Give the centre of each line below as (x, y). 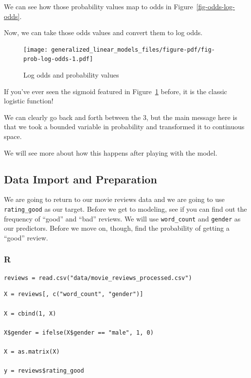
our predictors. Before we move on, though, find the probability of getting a (117, 228)
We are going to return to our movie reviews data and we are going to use (114, 199)
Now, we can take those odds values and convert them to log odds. (103, 32)
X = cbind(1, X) (30, 313)
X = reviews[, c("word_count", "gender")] (74, 294)
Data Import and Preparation (81, 179)
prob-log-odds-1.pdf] (58, 59)
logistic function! (29, 101)
